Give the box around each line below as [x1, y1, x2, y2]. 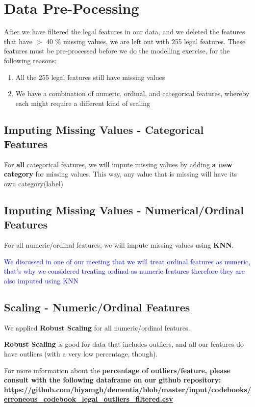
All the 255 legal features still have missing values [15, 72, 165, 82]
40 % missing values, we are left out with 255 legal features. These [46, 36, 246, 46]
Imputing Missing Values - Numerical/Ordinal [4, 203, 244, 218]
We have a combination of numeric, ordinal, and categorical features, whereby [15, 88, 250, 99]
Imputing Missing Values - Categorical [4, 122, 204, 137]
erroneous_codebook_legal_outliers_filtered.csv [4, 394, 173, 404]
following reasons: [4, 55, 57, 65]
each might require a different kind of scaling [15, 98, 151, 108]
